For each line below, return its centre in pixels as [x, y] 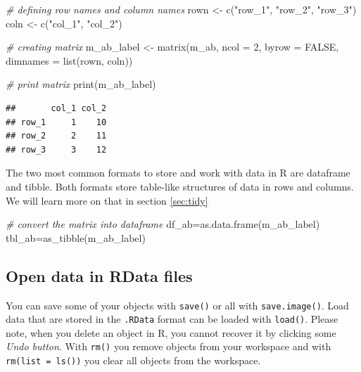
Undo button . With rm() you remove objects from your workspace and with [169, 346]
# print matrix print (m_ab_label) [81, 84]
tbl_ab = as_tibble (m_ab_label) [76, 237]
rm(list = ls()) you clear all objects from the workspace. [133, 360]
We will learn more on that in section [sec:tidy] [107, 200]
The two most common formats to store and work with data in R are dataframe [178, 173]
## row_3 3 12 [56, 149]
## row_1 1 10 [56, 122]
